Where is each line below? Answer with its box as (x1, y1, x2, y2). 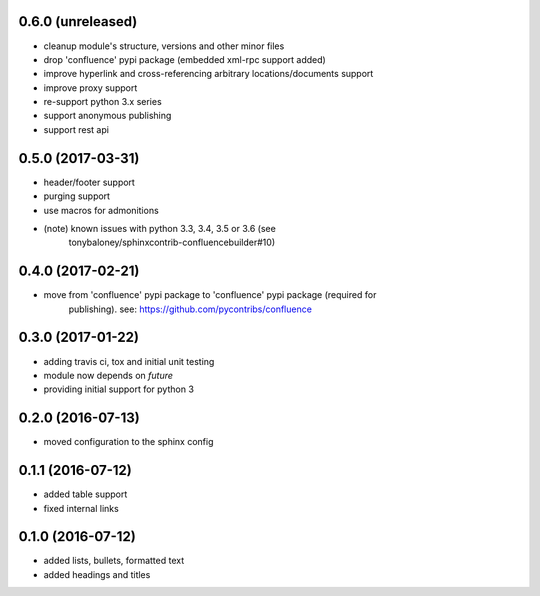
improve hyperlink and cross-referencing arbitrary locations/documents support (43, 68, 374, 80)
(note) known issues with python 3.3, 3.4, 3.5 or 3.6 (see (43, 222, 277, 234)
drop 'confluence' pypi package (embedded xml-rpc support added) (43, 53, 327, 65)
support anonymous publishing (43, 110, 172, 122)
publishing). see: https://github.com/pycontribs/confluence (68, 303, 312, 315)
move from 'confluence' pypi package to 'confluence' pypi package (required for (43, 289, 377, 301)
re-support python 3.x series (43, 96, 162, 108)
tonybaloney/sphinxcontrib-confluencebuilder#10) (68, 236, 276, 249)
